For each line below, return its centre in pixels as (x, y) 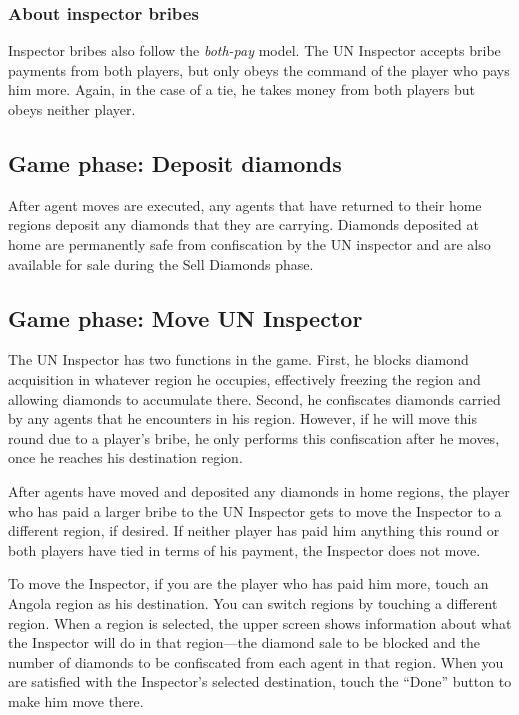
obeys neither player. (72, 109)
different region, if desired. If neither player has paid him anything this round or (254, 530)
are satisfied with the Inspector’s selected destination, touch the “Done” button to (260, 681)
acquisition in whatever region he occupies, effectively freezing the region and (244, 378)
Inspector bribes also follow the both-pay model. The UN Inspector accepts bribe (254, 50)
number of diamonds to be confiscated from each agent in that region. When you (256, 661)
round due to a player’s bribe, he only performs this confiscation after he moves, (254, 437)
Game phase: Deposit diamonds (175, 162)
